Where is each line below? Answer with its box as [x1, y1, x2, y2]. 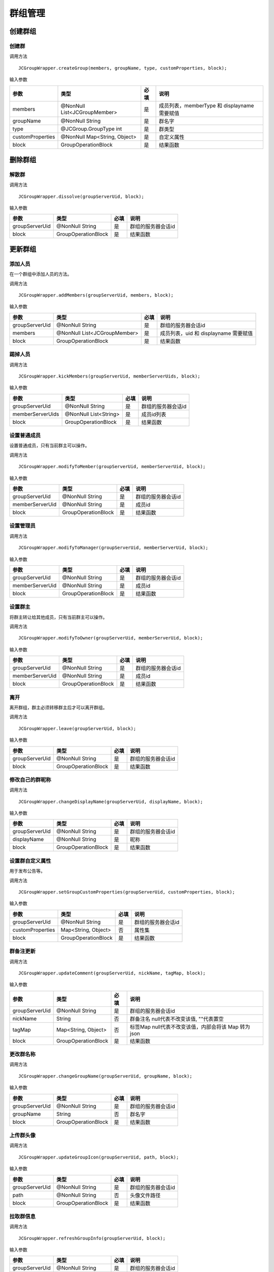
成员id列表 [141, 411, 166, 418]
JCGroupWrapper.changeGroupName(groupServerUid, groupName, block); [18, 1073, 192, 1079]
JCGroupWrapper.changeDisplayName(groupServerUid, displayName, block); [18, 799, 203, 804]
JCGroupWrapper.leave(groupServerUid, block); [18, 726, 136, 731]
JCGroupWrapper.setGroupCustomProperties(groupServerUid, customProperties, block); [18, 889, 235, 895]
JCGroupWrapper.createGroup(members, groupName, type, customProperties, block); [18, 65, 227, 71]
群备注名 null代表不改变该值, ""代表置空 [129, 1015, 224, 1022]
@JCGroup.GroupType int [60, 125, 122, 132]
